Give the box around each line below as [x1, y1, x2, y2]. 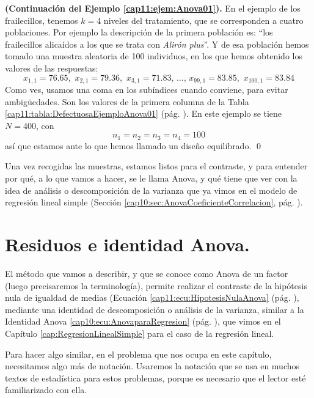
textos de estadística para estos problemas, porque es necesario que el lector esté [5, 371, 306, 384]
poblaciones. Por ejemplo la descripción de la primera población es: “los [5, 26, 273, 39]
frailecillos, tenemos [5, 13, 78, 26]
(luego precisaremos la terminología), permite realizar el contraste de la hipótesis [5, 279, 307, 292]
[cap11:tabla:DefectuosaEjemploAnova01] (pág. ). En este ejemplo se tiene [5, 107, 282, 120]
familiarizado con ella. [5, 383, 87, 396]
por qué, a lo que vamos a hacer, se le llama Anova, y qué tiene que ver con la [5, 172, 298, 185]
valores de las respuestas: [5, 61, 98, 74]
